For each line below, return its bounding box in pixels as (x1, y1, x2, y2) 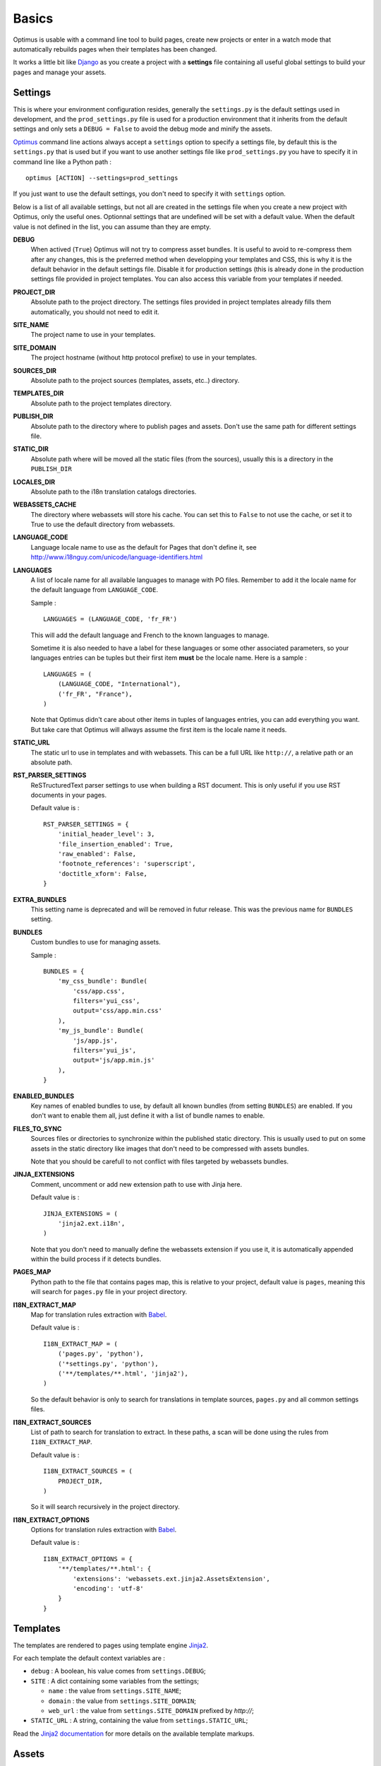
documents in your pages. (30, 791, 107, 800)
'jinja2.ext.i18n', (57, 1219, 126, 1227)
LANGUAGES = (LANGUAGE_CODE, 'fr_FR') (43, 615, 178, 623)
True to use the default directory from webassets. (30, 520, 176, 529)
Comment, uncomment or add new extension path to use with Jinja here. (30, 1180, 243, 1188)
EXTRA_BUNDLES (13, 895, 67, 903)
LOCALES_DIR (13, 478, 56, 486)
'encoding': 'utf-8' (73, 1584, 144, 1593)
